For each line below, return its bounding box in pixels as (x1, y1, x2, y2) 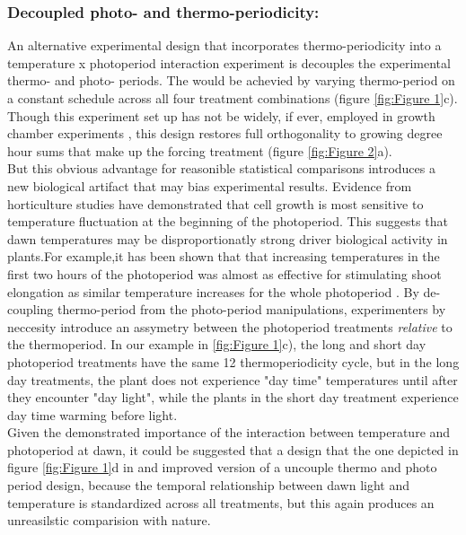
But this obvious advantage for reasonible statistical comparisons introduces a (7, 159, 435, 178)
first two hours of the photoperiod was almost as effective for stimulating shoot (7, 264, 442, 283)
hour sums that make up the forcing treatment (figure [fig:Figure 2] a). (7, 141, 392, 160)
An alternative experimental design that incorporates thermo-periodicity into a (7, 36, 442, 55)
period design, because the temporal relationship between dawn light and (7, 476, 409, 495)
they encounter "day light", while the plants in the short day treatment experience (7, 388, 459, 407)
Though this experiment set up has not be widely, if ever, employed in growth (7, 106, 435, 125)
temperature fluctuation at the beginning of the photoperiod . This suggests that (7, 212, 448, 231)
